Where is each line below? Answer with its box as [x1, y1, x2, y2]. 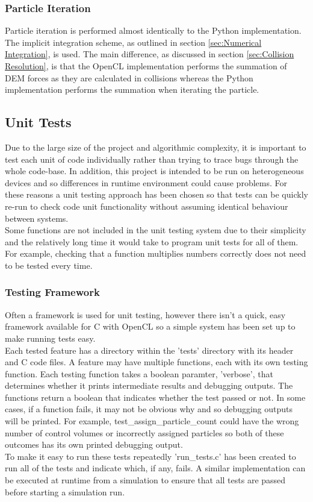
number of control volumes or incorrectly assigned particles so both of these [5, 426, 284, 439]
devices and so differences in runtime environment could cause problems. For [5, 176, 287, 189]
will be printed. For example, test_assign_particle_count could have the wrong [5, 415, 299, 427]
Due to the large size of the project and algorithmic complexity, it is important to [5, 140, 306, 153]
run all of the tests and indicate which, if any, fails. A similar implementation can [5, 462, 306, 474]
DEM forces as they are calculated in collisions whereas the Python [5, 71, 253, 84]
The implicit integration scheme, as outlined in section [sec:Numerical [5, 36, 262, 48]
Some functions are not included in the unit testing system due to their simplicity [5, 224, 306, 236]
